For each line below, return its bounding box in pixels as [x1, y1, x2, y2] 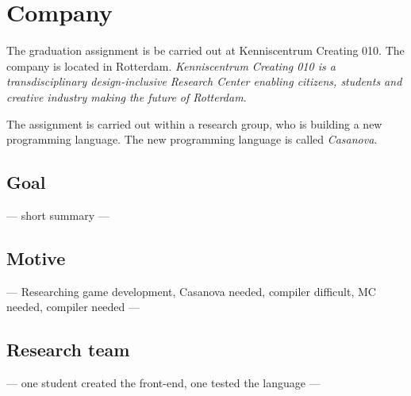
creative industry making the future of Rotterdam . [6, 88, 247, 105]
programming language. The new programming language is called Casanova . [6, 131, 378, 148]
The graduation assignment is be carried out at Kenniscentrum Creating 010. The [6, 42, 405, 59]
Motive [6, 245, 66, 270]
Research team [6, 337, 130, 362]
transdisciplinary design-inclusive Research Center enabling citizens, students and [6, 73, 402, 90]
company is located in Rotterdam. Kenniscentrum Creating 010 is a [6, 57, 336, 74]
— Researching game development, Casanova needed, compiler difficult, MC [6, 283, 376, 299]
